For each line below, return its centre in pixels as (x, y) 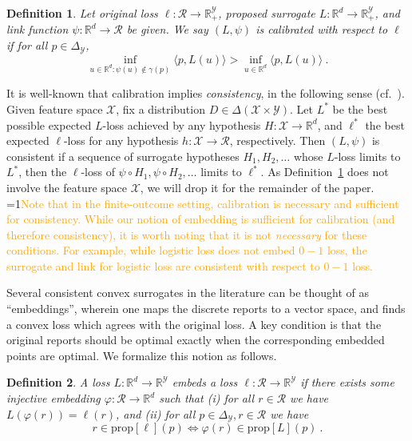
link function (38, 29)
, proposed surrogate (267, 13)
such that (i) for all (207, 398)
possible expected (49, 124)
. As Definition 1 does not (325, 172)
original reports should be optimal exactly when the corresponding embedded (196, 340)
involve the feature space (67, 187)
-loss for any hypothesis (121, 140)
